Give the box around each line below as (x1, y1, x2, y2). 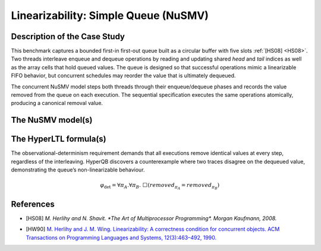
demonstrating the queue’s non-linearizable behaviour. (11, 166, 145, 173)
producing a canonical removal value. (11, 100, 103, 107)
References (11, 199, 55, 209)
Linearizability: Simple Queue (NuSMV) (11, 9, 209, 22)
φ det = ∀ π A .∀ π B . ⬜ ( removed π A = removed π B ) (100, 182, 220, 191)
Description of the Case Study (11, 31, 125, 42)
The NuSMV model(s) (11, 115, 93, 125)
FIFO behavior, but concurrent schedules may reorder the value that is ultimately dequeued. (11, 72, 236, 80)
